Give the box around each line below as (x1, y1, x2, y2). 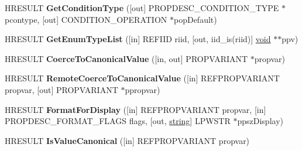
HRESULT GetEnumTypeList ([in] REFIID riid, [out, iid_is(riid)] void (5, 33, 271, 45)
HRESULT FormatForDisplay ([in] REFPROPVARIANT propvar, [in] (5, 103, 266, 115)
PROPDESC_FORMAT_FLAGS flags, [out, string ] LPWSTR (5, 115, 231, 127)
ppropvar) (125, 83, 160, 95)
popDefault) (173, 13, 217, 25)
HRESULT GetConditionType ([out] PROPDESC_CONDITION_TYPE (5, 2, 279, 13)
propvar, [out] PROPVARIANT (5, 83, 118, 95)
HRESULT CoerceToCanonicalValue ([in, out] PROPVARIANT (5, 52, 248, 64)
